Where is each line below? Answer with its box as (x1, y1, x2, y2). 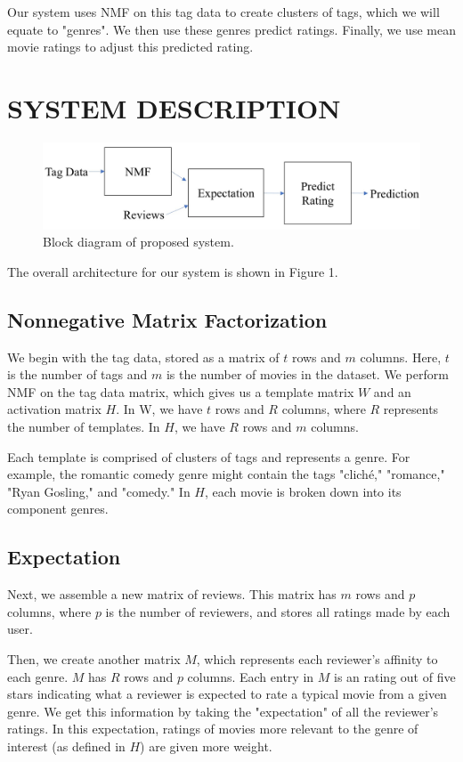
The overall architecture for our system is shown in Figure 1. (7, 262, 338, 280)
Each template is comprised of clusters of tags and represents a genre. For (7, 447, 410, 466)
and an (373, 382, 411, 401)
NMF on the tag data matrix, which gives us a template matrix (7, 382, 354, 401)
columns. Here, (360, 347, 442, 366)
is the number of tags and (7, 365, 148, 384)
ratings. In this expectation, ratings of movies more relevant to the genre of (7, 719, 418, 738)
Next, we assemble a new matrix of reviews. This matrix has (7, 585, 337, 604)
